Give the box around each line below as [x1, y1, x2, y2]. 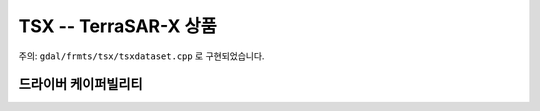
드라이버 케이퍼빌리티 [18, 76, 144, 93]
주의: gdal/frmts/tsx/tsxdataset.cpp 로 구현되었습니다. [18, 50, 265, 62]
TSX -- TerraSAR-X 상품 [18, 15, 217, 37]
